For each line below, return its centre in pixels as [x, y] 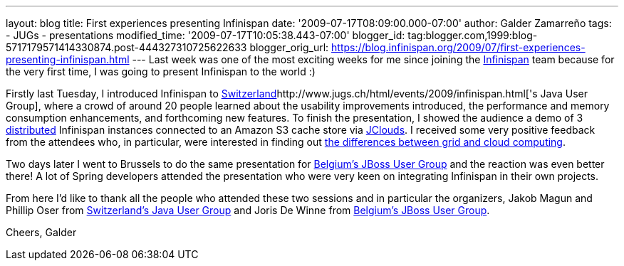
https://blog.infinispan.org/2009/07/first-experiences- [458, 47]
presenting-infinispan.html [68, 59]
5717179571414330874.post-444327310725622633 [126, 47]
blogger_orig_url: [289, 47]
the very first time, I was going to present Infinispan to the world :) [161, 71]
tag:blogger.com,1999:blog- [473, 35]
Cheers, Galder [41, 232]
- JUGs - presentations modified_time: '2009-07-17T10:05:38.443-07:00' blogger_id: [206, 35]
